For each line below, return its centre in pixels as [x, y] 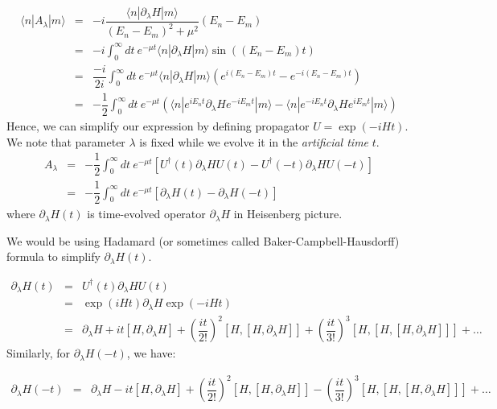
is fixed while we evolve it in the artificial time [254, 141]
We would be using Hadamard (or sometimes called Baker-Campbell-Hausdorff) [203, 240]
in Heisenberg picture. [288, 214]
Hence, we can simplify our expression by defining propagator [158, 125]
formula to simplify [53, 256]
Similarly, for [39, 353]
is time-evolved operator [146, 214]
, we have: [151, 353]
